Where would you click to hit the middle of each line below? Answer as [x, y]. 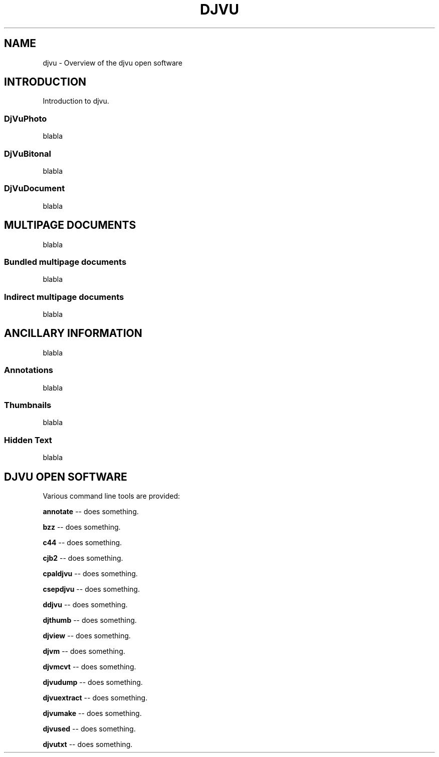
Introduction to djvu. [76, 101]
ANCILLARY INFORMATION [73, 333]
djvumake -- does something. [92, 713]
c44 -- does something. [82, 542]
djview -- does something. [87, 635]
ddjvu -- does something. [85, 604]
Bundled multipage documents [65, 262]
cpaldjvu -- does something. [90, 573]
